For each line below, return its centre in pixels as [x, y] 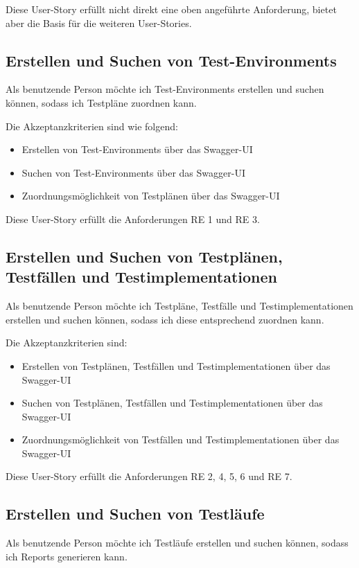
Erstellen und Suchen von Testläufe [135, 514]
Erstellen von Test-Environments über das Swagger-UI [137, 149]
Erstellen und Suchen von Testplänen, [144, 256]
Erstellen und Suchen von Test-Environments [171, 60]
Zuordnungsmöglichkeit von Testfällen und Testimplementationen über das [181, 440]
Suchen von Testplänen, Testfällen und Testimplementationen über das [172, 403]
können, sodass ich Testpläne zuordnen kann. [101, 102]
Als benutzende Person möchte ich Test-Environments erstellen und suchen [165, 89]
